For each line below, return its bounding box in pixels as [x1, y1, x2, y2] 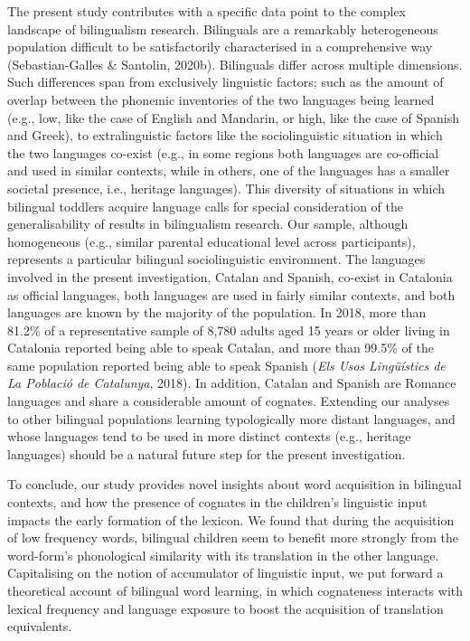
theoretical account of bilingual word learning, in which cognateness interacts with [7, 581, 464, 599]
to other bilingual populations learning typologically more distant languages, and [7, 409, 456, 428]
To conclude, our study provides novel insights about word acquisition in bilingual [7, 475, 462, 494]
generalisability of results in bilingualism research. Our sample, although [7, 214, 409, 233]
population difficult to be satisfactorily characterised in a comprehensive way [7, 37, 433, 56]
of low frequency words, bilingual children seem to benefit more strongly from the [7, 528, 459, 547]
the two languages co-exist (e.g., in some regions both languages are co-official [7, 143, 439, 162]
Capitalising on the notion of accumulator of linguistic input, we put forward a [7, 563, 444, 582]
